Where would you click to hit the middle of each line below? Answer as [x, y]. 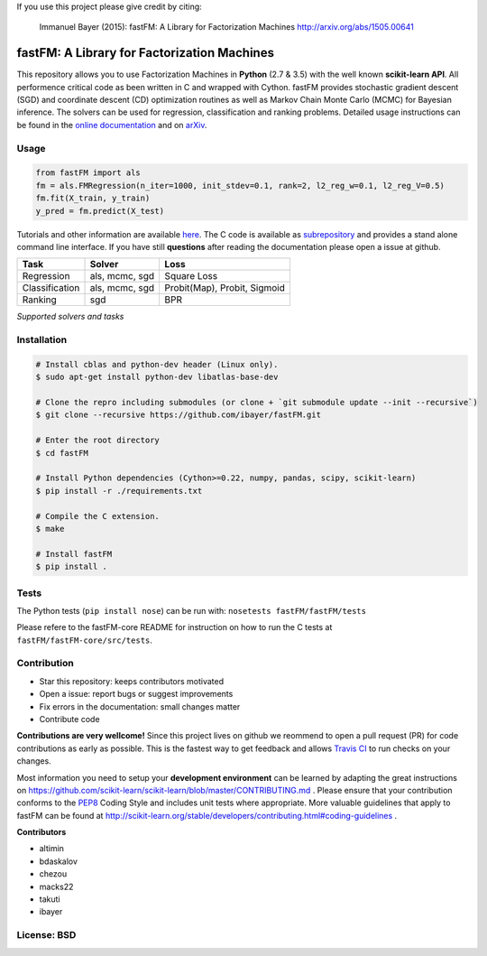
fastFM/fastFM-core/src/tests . [85, 640]
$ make [50, 529]
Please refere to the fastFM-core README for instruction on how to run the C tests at [175, 627]
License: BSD [46, 935]
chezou [53, 874]
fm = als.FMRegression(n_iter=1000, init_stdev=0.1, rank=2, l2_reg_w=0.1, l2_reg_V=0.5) [240, 186]
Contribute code [69, 719]
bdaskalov [59, 861]
